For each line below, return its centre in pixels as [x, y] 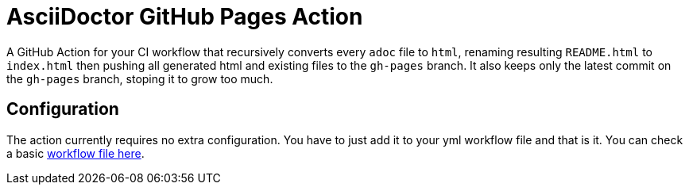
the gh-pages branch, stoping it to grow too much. [140, 78]
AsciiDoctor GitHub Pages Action [185, 17]
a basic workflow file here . [75, 153]
